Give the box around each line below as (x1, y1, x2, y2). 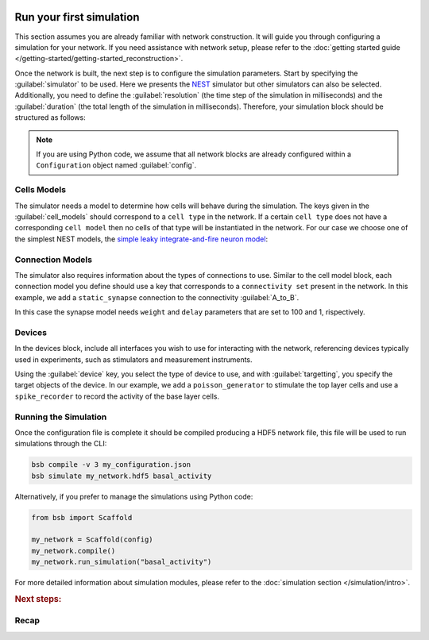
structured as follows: (14, 113, 87, 122)
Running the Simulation (14, 411, 107, 422)
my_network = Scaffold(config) (31, 535, 154, 544)
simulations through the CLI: (14, 439, 107, 449)
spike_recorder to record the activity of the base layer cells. (14, 391, 220, 401)
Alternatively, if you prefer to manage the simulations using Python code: (14, 492, 253, 501)
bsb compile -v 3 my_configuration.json (31, 461, 191, 469)
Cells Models (14, 184, 67, 195)
